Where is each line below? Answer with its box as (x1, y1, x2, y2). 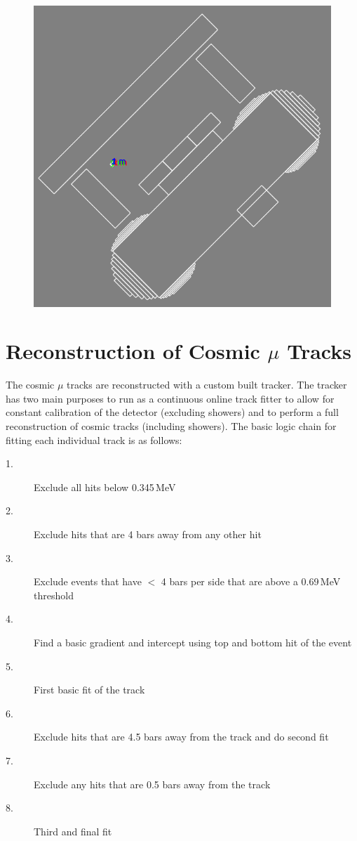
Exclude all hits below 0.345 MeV (34, 479, 176, 494)
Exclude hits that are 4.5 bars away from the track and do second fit (34, 729, 329, 744)
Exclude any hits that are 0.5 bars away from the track (34, 776, 271, 791)
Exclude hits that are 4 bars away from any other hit (34, 527, 262, 542)
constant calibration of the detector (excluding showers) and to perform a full (6, 405, 339, 419)
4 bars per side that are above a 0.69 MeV (161, 574, 341, 589)
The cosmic (6, 377, 55, 392)
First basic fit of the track (34, 682, 145, 697)
